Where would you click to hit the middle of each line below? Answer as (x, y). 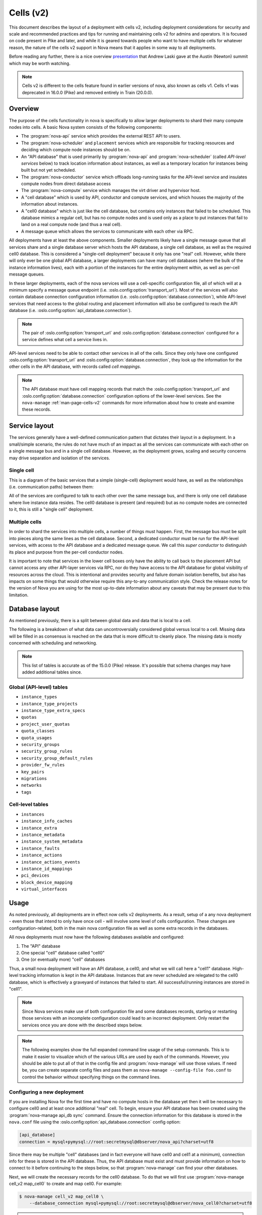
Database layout (34, 609)
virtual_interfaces (44, 889)
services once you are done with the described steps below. (82, 1025)
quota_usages (37, 738)
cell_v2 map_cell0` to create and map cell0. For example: (65, 1184)
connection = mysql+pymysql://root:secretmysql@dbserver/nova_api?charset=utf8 (116, 1142)
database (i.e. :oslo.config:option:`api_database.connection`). (70, 311)
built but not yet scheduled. (49, 170)
